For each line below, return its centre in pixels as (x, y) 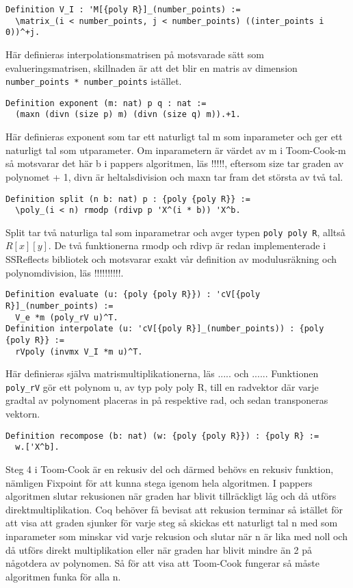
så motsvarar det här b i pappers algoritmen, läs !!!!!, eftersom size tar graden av (175, 163)
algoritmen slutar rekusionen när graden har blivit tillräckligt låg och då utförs (171, 496)
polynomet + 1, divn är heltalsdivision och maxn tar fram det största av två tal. (174, 176)
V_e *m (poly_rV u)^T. (67, 317)
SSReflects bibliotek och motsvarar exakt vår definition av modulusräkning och (171, 259)
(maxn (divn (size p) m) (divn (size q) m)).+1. (128, 115)
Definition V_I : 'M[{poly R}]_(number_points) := (123, 10)
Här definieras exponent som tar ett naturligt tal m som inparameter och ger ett (174, 137)
